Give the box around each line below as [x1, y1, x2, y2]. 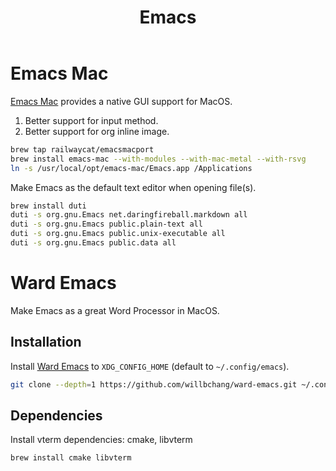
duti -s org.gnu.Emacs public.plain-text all [10, 219, 203, 230]
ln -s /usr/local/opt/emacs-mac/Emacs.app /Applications [10, 163, 253, 173]
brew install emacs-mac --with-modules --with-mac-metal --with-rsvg [10, 154, 307, 164]
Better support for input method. [24, 114, 159, 126]
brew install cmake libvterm [10, 453, 132, 463]
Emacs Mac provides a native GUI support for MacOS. [10, 95, 233, 107]
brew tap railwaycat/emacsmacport [10, 144, 155, 155]
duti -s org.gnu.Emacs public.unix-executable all [10, 229, 226, 239]
